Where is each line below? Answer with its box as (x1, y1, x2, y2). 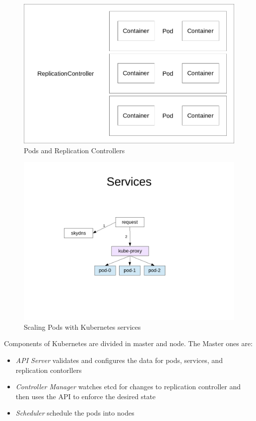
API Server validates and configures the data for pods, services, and (15, 355, 223, 365)
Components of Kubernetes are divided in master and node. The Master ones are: (4, 338, 253, 349)
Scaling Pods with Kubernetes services (24, 321, 141, 332)
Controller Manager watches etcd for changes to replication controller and (15, 381, 241, 392)
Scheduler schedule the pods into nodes (15, 408, 134, 418)
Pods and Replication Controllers (24, 145, 125, 155)
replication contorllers (15, 364, 82, 375)
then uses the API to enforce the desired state (15, 391, 156, 401)
